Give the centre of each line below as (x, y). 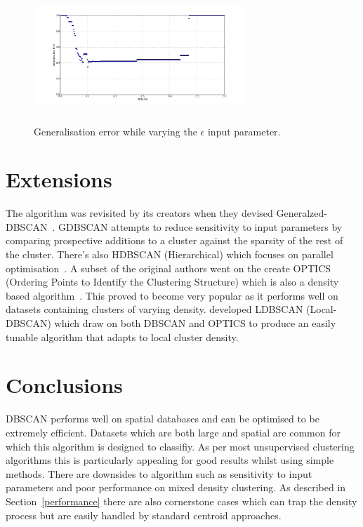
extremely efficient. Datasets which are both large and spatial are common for (173, 432)
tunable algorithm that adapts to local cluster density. (122, 336)
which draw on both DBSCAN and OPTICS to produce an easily (195, 323)
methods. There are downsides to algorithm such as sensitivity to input (159, 473)
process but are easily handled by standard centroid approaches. (144, 515)
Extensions (59, 179)
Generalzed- (302, 213)
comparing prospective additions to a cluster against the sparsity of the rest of (174, 240)
